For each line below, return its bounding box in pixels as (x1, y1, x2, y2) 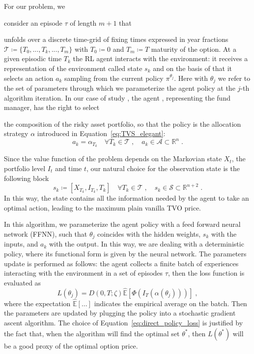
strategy (4, 128, 28, 139)
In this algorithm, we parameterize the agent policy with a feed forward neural (4, 219, 241, 229)
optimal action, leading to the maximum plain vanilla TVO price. (4, 202, 201, 212)
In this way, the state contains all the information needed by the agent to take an (4, 193, 249, 203)
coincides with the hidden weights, (97, 228, 201, 239)
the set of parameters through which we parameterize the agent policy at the (4, 83, 235, 93)
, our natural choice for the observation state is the (86, 163, 240, 173)
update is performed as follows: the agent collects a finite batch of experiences (4, 258, 239, 268)
